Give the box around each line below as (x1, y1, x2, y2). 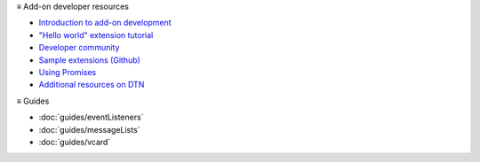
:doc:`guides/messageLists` (38, 124, 140, 135)
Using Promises (38, 66, 97, 77)
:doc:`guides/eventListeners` (38, 112, 144, 123)
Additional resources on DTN (38, 80, 145, 90)
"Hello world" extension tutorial (38, 29, 154, 40)
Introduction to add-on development (38, 18, 172, 28)
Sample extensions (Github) (38, 54, 141, 66)
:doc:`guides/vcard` (38, 136, 111, 147)
